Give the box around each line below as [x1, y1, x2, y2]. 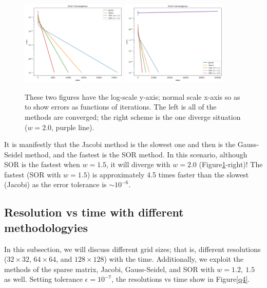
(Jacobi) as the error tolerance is [4, 179, 107, 190]
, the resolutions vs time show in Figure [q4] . [111, 274, 250, 284]
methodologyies [4, 219, 88, 235]
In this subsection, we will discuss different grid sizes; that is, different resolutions [4, 243, 261, 254]
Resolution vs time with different [4, 204, 184, 220]
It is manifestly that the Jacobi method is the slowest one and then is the [4, 139, 236, 150]
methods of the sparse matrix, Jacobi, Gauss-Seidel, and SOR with [4, 263, 215, 274]
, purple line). [51, 121, 94, 132]
